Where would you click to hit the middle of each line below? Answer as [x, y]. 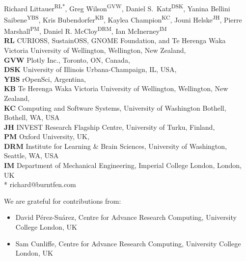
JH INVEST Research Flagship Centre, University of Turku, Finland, [109, 127]
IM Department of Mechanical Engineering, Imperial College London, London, [123, 165]
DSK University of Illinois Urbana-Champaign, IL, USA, [90, 69]
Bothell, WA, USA [32, 117]
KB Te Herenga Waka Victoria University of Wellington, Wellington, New [116, 88]
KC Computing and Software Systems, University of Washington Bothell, [115, 107]
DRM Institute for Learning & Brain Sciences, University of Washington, [115, 146]
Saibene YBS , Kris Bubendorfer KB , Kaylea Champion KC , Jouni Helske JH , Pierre [123, 19]
